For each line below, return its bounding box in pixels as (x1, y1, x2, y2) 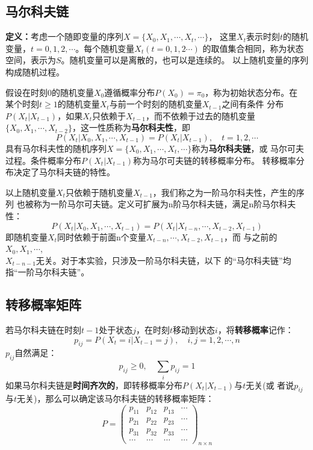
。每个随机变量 (75, 42, 135, 54)
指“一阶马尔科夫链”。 (5, 266, 90, 278)
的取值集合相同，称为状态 (202, 42, 304, 54)
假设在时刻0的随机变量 (5, 86, 94, 98)
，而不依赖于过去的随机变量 (146, 109, 255, 122)
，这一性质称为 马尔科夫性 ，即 (72, 121, 191, 134)
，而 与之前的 (223, 230, 277, 243)
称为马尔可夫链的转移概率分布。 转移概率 (133, 154, 296, 166)
